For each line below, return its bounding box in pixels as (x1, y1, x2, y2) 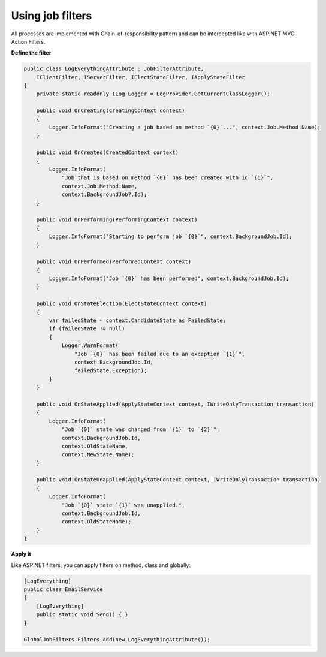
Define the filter (11, 49, 52, 56)
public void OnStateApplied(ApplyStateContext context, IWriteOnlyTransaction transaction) (36, 400, 315, 408)
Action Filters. (11, 38, 46, 45)
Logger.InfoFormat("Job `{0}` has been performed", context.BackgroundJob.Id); (49, 275, 289, 282)
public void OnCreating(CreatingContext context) (36, 107, 185, 114)
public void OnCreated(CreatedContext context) (36, 149, 179, 156)
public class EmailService (23, 586, 103, 593)
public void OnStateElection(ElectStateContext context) (36, 300, 207, 307)
